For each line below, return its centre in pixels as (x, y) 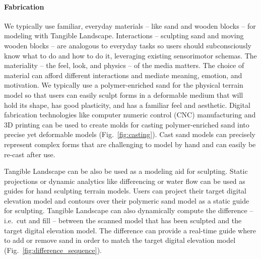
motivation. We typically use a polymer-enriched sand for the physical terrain (124, 85)
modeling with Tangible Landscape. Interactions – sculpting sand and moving (124, 36)
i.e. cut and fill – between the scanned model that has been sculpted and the (123, 220)
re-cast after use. (30, 154)
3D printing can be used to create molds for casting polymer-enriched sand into (127, 124)
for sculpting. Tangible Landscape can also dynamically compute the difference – (129, 210)
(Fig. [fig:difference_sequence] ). (53, 250)
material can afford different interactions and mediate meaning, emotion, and (123, 75)
